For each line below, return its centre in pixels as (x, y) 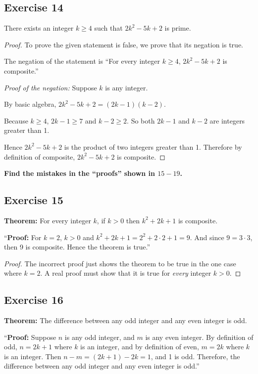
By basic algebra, (30, 104)
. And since (207, 237)
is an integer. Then (33, 356)
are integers (227, 120)
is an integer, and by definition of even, (140, 347)
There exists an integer (39, 28)
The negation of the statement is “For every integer (82, 61)
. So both (141, 120)
